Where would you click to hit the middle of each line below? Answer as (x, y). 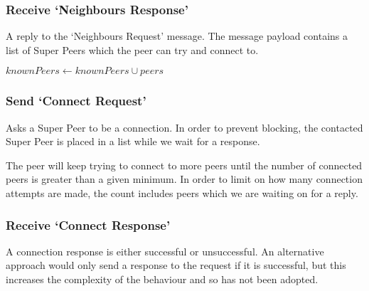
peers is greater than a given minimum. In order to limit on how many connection (184, 179)
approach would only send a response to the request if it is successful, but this (176, 265)
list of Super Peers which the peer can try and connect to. (132, 49)
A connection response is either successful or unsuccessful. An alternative (165, 251)
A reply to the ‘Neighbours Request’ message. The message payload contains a (177, 36)
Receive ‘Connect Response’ (88, 224)
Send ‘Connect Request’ (76, 101)
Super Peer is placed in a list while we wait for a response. (133, 141)
